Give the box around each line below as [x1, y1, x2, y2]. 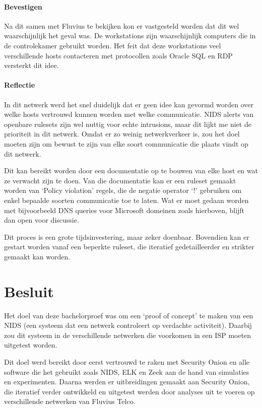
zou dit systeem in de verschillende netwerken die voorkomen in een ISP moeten [4, 329, 251, 340]
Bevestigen [4, 1, 42, 12]
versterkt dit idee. [4, 60, 59, 71]
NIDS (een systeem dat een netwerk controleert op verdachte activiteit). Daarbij [4, 320, 252, 330]
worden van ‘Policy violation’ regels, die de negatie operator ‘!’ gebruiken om [4, 185, 242, 195]
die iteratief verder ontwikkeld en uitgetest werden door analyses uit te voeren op [4, 386, 255, 396]
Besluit [4, 281, 54, 301]
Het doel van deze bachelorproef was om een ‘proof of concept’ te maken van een [4, 310, 253, 320]
